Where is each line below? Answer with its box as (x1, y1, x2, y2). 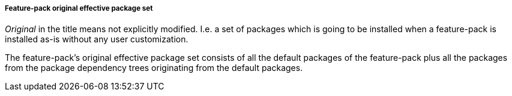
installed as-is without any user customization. (5, 34, 188, 45)
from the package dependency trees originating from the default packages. (5, 63, 303, 73)
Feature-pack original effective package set (5, 4, 153, 13)
